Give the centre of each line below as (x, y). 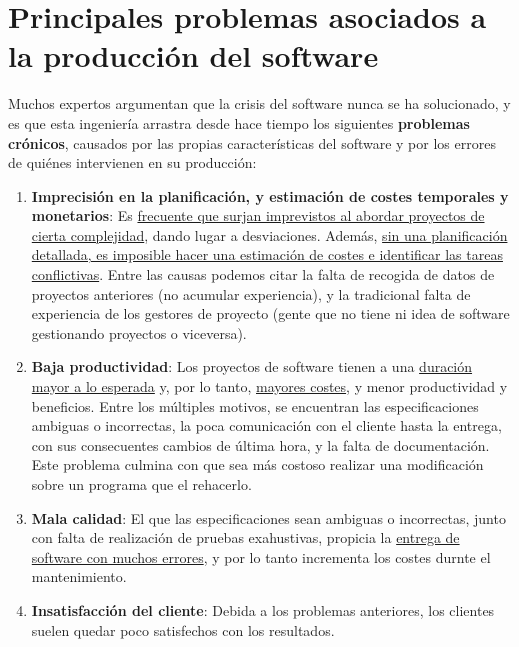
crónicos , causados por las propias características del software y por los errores (252, 142)
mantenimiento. (79, 576)
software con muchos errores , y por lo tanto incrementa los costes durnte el (261, 556)
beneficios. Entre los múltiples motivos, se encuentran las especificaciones (255, 405)
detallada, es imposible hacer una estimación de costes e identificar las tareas (267, 254)
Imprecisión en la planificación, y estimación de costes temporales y (270, 195)
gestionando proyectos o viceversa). (139, 332)
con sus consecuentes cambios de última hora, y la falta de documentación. (260, 444)
